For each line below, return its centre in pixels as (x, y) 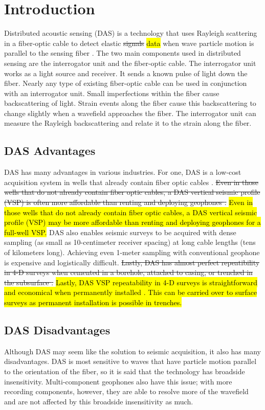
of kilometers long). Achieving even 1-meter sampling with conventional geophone (132, 252)
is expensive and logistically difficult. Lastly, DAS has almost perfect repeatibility (132, 262)
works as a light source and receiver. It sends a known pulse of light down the (126, 73)
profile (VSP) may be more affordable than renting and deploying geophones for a (132, 222)
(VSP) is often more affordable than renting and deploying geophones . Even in (129, 202)
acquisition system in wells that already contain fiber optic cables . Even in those (131, 182)
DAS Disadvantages (57, 329)
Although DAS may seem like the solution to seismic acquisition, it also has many (132, 351)
